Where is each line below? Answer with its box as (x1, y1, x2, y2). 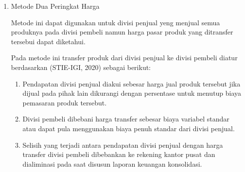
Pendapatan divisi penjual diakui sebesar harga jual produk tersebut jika (22, 78, 241, 88)
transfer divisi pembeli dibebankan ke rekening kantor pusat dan (22, 149, 215, 159)
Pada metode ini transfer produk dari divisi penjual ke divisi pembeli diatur (11, 52, 238, 63)
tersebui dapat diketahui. (11, 36, 86, 46)
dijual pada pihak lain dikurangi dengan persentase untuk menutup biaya (22, 88, 242, 98)
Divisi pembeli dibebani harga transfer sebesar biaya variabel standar (22, 114, 229, 124)
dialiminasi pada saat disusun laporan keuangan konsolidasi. (22, 158, 202, 169)
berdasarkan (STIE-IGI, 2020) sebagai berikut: (11, 62, 151, 72)
